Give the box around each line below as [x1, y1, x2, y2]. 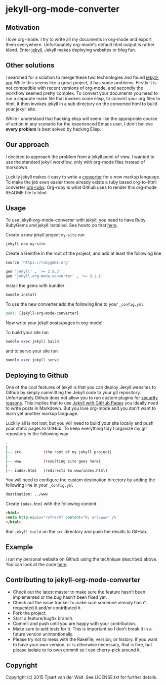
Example [5, 543, 33, 551]
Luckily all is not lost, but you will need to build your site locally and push [5, 420, 154, 426]
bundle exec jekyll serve [5, 357, 59, 362]
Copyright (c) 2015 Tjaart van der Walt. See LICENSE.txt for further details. [5, 674, 158, 680]
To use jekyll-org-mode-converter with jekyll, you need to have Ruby [5, 217, 146, 223]
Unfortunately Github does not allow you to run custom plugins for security [5, 395, 158, 401]
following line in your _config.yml [5, 482, 74, 488]
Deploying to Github [5, 371, 69, 380]
